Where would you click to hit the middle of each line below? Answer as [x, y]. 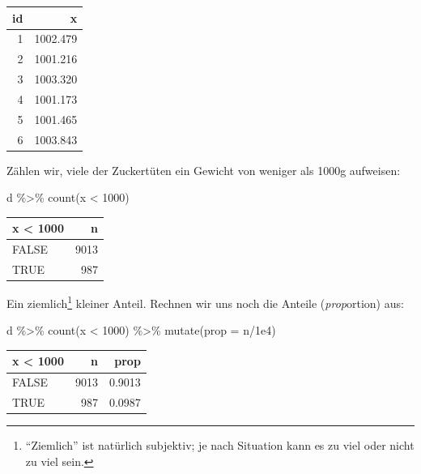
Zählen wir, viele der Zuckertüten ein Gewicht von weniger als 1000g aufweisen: [204, 170]
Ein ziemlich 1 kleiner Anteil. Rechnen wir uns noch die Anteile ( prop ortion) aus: [205, 302]
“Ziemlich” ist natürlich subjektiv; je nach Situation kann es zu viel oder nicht [220, 445]
